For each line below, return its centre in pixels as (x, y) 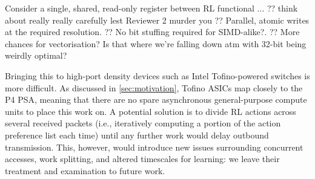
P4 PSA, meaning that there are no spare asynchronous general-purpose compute (156, 99)
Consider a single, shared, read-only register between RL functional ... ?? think (151, 8)
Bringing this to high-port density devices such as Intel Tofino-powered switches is (157, 75)
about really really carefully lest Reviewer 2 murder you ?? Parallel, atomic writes (157, 20)
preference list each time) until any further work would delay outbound (137, 135)
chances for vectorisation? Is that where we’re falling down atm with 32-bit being (156, 43)
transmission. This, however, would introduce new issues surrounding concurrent (154, 147)
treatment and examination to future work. (85, 170)
